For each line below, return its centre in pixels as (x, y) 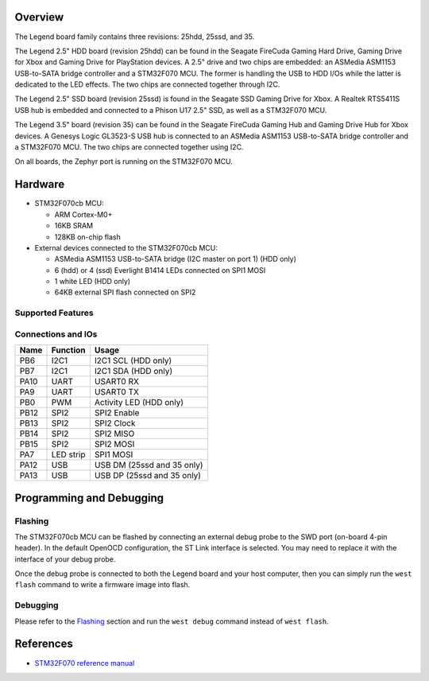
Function (68, 350)
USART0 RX (116, 382)
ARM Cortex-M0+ (83, 214)
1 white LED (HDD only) (93, 282)
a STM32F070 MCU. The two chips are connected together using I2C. (129, 147)
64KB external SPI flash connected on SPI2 (125, 292)
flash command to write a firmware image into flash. (102, 585)
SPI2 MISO (114, 434)
